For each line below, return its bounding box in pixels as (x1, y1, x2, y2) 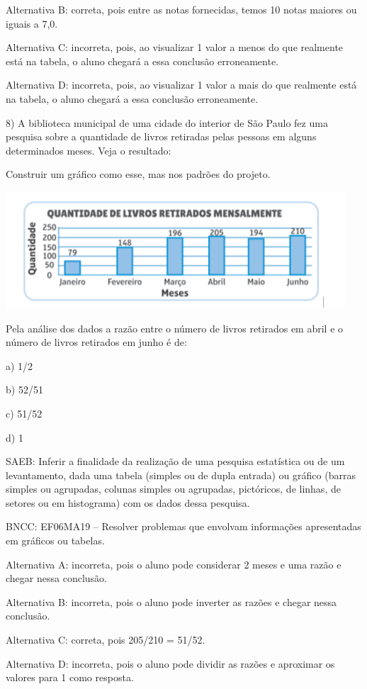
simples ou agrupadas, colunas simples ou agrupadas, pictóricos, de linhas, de (6, 481, 341, 496)
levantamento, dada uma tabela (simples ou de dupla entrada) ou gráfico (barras (6, 467, 356, 482)
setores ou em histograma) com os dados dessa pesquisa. (6, 495, 250, 510)
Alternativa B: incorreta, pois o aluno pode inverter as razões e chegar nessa (6, 594, 337, 609)
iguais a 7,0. (6, 16, 58, 30)
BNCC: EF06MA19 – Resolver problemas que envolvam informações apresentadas (6, 519, 361, 534)
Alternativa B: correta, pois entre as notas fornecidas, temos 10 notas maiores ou (6, 2, 357, 16)
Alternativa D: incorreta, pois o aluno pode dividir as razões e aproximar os (6, 656, 335, 671)
